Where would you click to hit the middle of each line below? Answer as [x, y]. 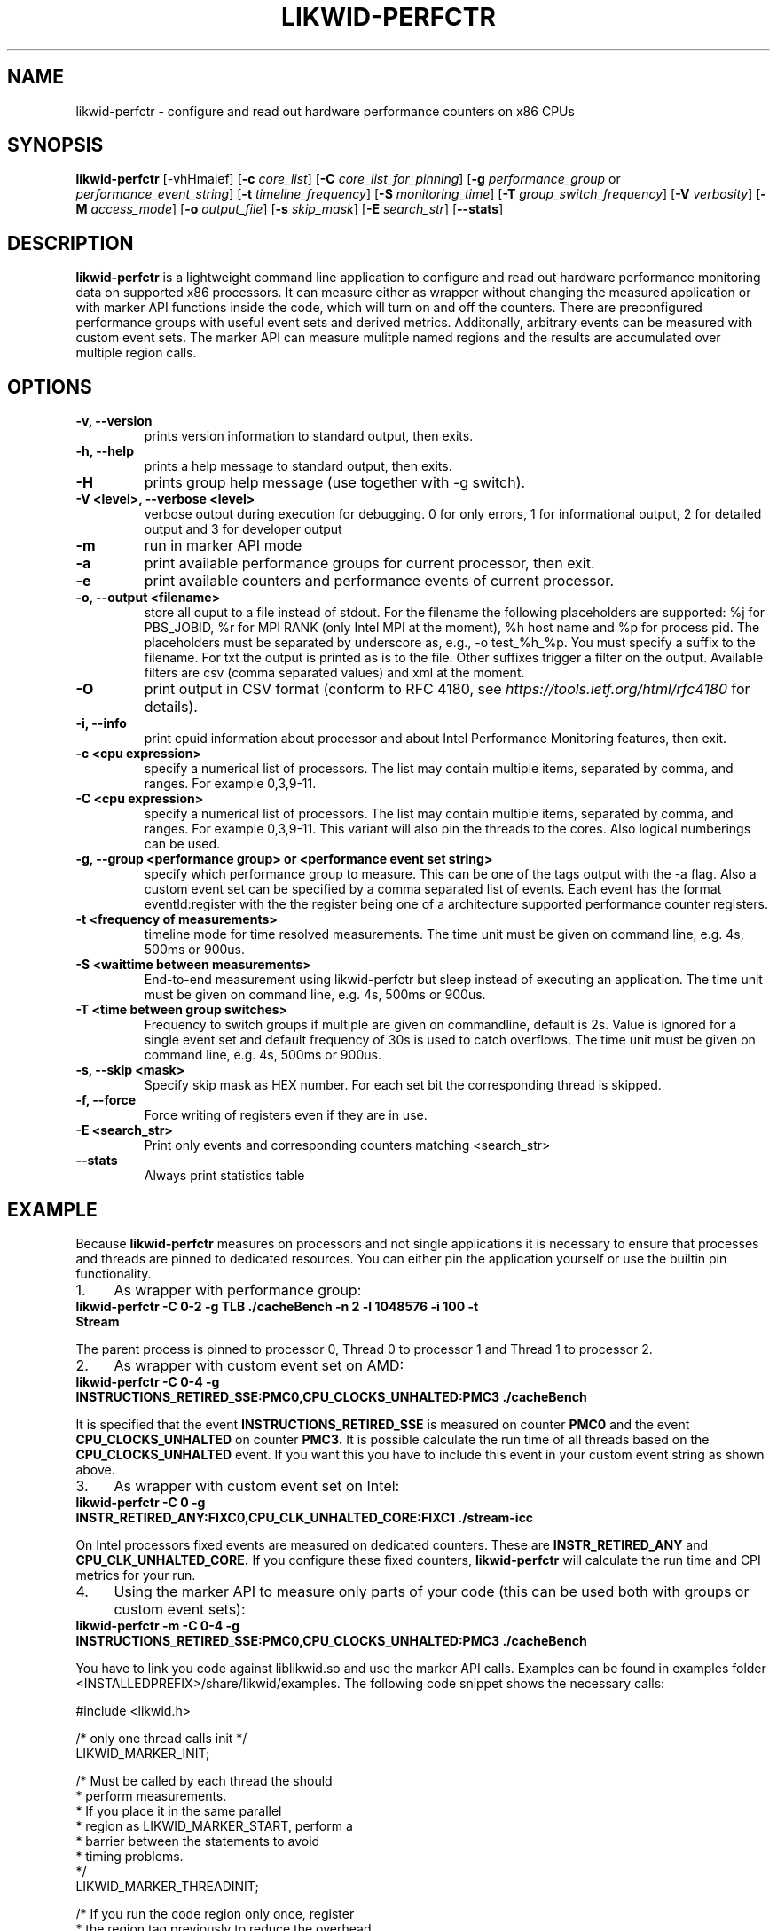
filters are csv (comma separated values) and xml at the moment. [334, 673]
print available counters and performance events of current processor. [379, 581]
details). [171, 707]
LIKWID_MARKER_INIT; [143, 1753]
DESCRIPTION [71, 243]
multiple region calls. [136, 353]
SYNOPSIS [55, 145]
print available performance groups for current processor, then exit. [369, 563]
